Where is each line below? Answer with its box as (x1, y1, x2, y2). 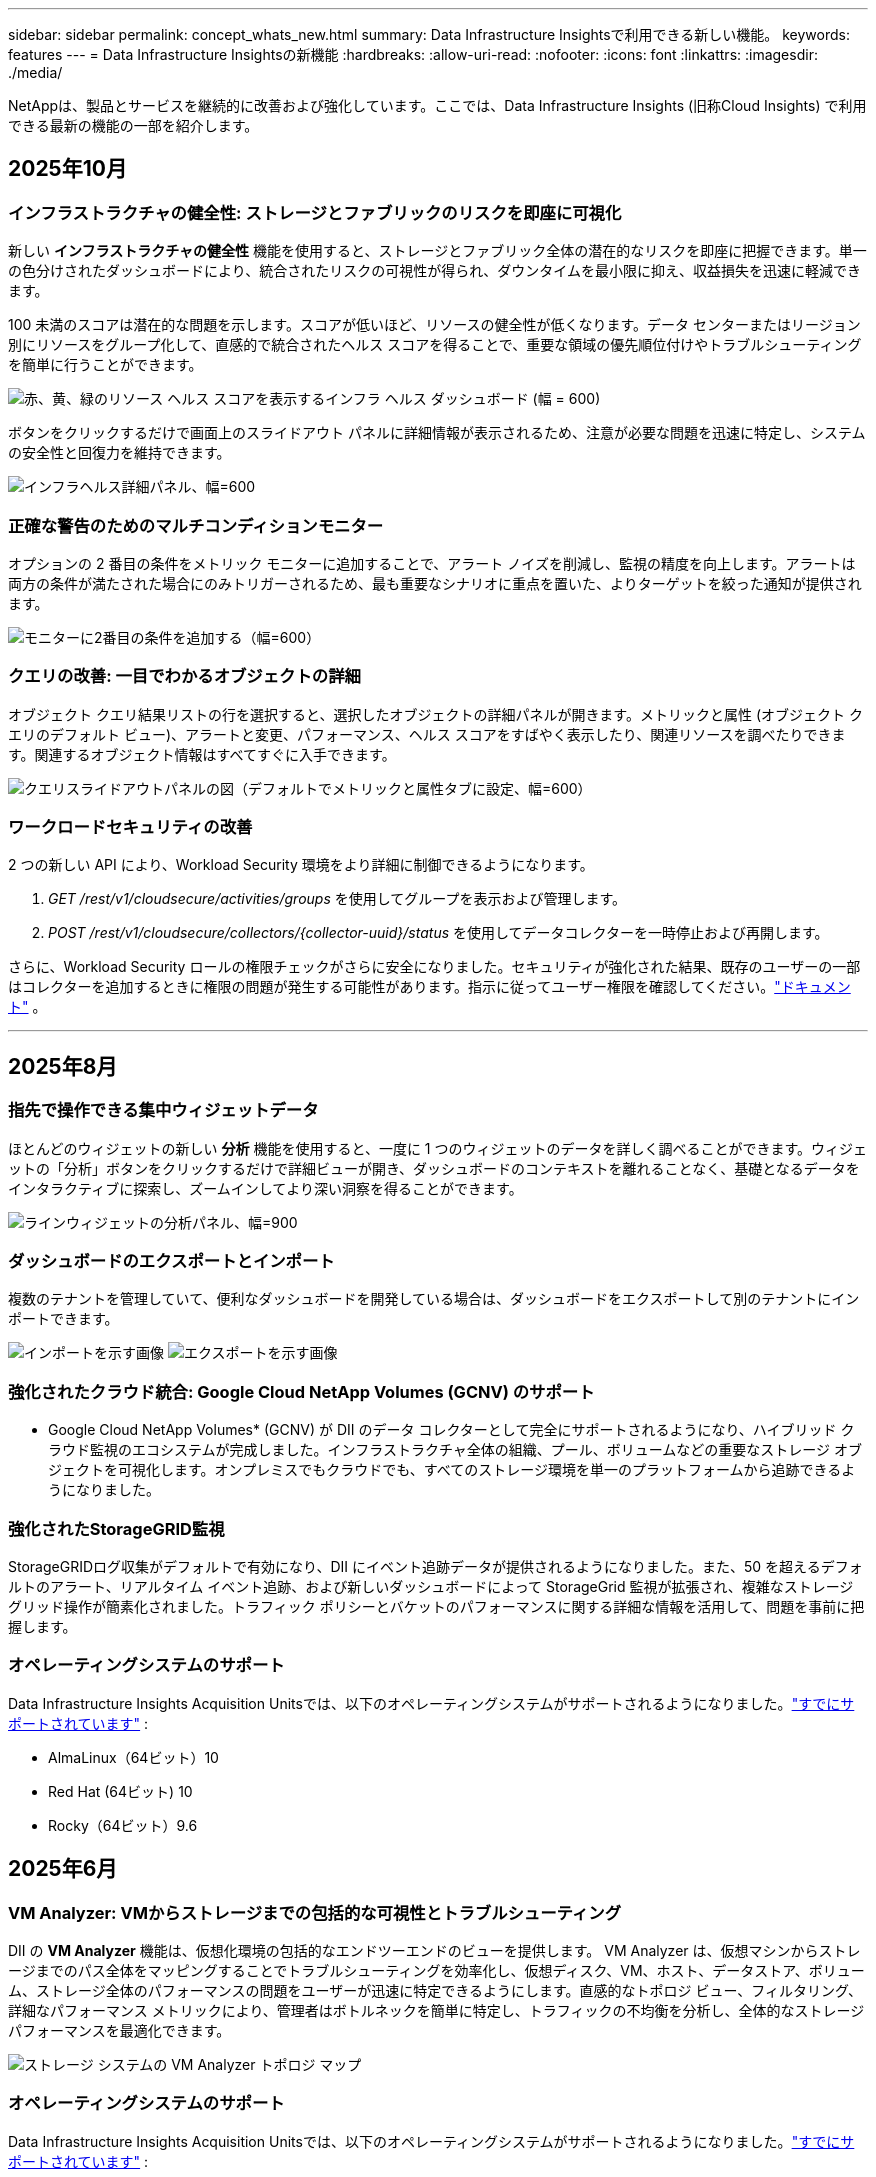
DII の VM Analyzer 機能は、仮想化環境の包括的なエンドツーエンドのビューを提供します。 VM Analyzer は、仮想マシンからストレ (8, 1941, 861, 1959)
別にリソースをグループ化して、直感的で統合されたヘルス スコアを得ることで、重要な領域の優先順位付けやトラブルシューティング (8, 336, 862, 354)
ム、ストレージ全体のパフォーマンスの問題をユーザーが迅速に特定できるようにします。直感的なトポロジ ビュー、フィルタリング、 (8, 1981, 863, 1999)
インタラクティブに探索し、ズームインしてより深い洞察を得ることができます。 (8, 1179, 523, 1197)
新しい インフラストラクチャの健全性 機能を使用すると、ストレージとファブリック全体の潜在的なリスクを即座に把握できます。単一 (8, 242, 867, 260)
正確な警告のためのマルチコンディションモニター (8, 515, 384, 536)
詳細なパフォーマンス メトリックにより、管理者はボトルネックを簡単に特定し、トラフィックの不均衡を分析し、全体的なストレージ (8, 2001, 865, 2019)
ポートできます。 (8, 1310, 119, 1328)
